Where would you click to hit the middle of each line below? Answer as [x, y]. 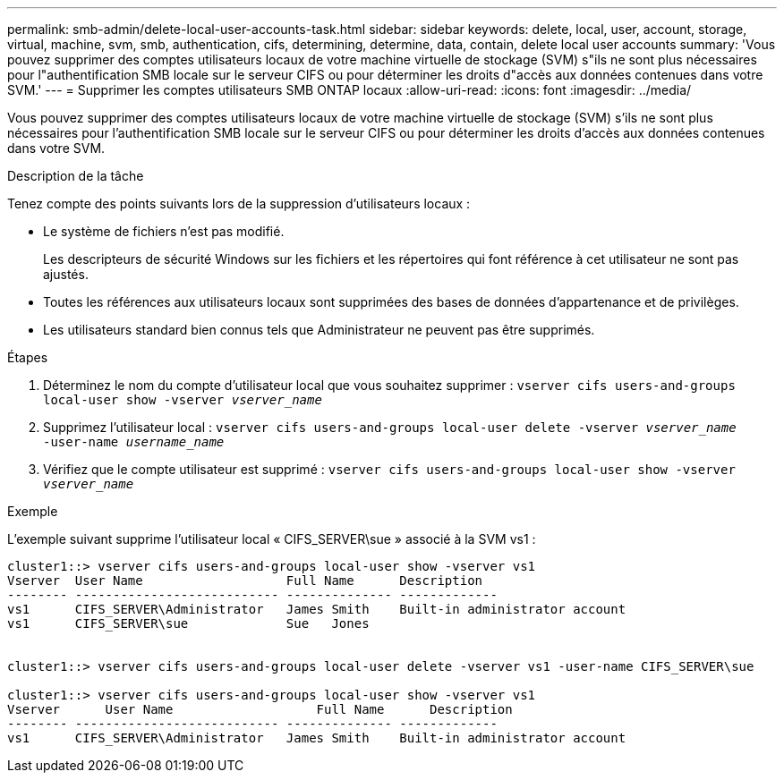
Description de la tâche [76, 176]
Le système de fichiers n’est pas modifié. [164, 231]
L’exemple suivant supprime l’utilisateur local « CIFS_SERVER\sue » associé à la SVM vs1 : [272, 539]
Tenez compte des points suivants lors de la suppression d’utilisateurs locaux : [239, 203]
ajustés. [66, 274]
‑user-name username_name [134, 442]
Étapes [28, 357]
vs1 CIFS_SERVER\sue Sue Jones [188, 623]
